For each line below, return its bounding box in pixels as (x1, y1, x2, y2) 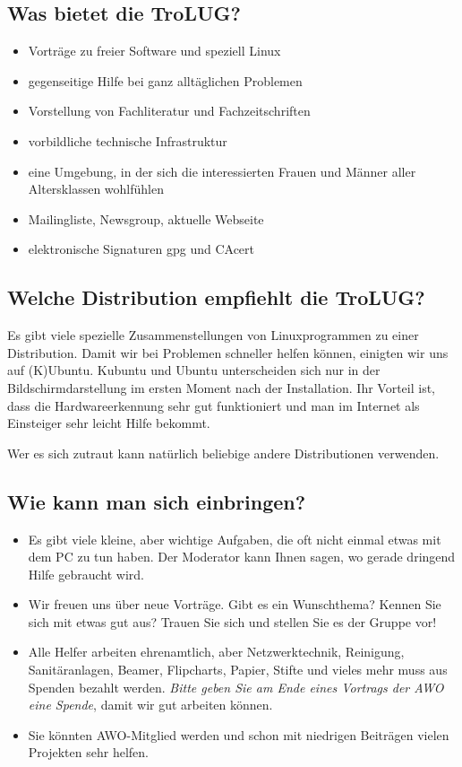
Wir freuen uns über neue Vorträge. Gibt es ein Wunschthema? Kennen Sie (28, 595, 441, 614)
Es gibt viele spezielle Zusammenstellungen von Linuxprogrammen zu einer (7, 326, 419, 344)
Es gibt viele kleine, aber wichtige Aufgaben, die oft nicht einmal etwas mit (28, 529, 441, 548)
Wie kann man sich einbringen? (7, 487, 306, 515)
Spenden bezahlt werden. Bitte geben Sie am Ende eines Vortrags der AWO (28, 677, 444, 696)
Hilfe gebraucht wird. (28, 564, 145, 583)
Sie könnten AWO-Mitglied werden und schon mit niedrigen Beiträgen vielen (28, 725, 449, 744)
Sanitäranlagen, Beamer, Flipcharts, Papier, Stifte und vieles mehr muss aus (28, 660, 448, 679)
